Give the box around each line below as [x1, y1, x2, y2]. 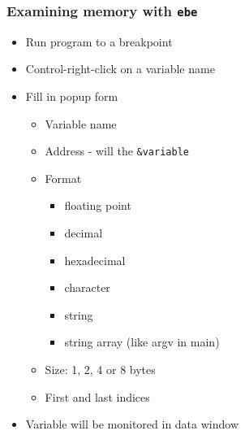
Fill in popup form [25, 87, 118, 104]
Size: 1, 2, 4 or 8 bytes [45, 360, 156, 377]
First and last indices [45, 388, 150, 405]
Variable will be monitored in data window [25, 415, 239, 433]
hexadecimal [64, 251, 126, 268]
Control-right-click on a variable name [25, 60, 215, 77]
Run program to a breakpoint [25, 33, 173, 50]
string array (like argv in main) [64, 333, 220, 350]
